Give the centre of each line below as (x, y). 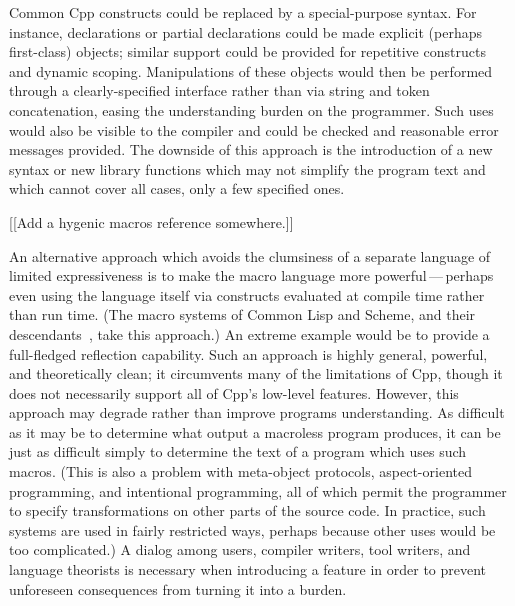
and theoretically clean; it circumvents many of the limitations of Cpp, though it (256, 373)
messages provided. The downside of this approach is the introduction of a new (251, 149)
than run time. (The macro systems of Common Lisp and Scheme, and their (242, 314)
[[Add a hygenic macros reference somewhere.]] (151, 221)
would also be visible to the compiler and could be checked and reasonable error (254, 129)
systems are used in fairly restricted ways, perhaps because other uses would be (252, 529)
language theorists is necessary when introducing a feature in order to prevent (248, 569)
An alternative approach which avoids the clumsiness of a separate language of (250, 255)
